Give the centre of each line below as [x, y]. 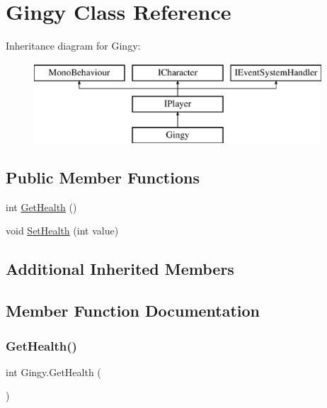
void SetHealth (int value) [62, 231]
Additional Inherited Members [120, 269]
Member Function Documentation [133, 311]
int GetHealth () [41, 206]
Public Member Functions [103, 177]
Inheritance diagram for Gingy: [73, 46]
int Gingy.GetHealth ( [53, 372]
